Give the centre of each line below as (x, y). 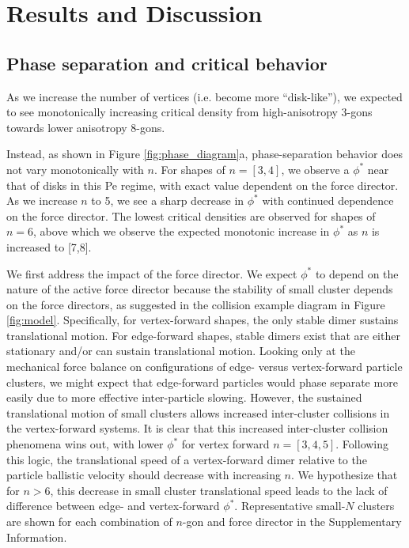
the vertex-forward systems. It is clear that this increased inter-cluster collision (197, 428)
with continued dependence (328, 200)
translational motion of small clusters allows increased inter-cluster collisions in (198, 412)
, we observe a (315, 169)
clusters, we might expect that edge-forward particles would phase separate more (202, 382)
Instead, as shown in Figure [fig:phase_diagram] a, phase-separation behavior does (205, 154)
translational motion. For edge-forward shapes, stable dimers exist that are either (203, 335)
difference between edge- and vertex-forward (113, 506)
